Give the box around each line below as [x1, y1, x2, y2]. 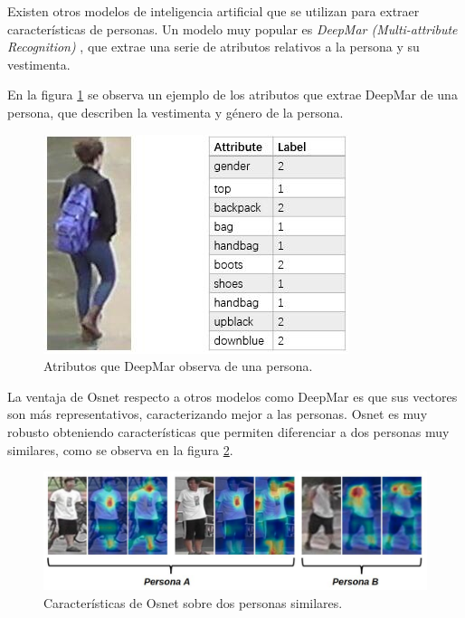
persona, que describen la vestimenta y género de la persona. [7, 102, 344, 121]
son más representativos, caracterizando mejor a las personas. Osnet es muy [7, 404, 428, 423]
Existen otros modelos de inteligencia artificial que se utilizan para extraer [7, 2, 420, 20]
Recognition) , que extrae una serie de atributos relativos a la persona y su [7, 37, 420, 56]
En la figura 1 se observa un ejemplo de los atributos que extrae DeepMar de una [7, 85, 458, 104]
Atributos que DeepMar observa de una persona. [43, 357, 313, 376]
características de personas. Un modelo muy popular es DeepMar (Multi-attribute [7, 19, 458, 38]
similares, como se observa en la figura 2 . [7, 440, 233, 459]
